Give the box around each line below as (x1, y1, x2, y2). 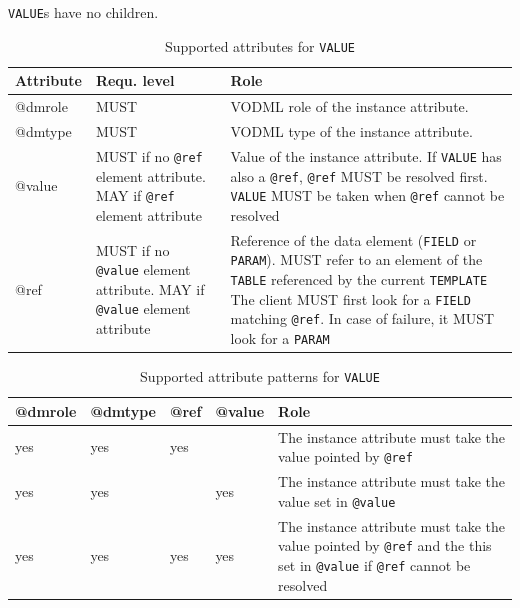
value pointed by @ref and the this (278, 535, 492, 556)
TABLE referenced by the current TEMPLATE (230, 268, 488, 289)
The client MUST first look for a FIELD (230, 288, 472, 309)
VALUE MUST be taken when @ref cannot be (230, 185, 505, 206)
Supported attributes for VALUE (164, 35, 356, 56)
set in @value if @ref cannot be (278, 554, 471, 575)
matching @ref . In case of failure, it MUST (230, 308, 495, 329)
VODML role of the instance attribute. (230, 96, 469, 117)
